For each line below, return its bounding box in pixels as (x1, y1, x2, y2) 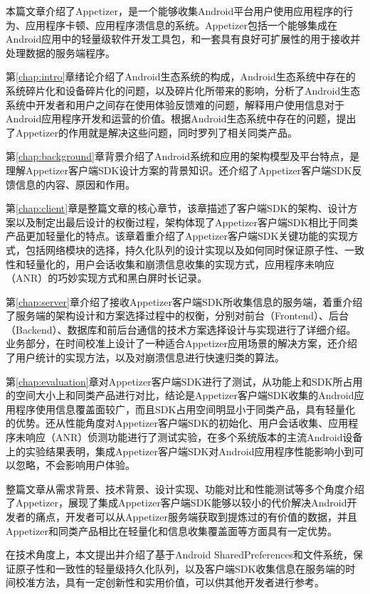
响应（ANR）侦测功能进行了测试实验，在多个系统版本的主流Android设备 (25, 430, 363, 445)
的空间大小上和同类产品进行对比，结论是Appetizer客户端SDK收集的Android (6, 388, 354, 403)
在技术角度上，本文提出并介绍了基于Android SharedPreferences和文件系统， (6, 547, 354, 562)
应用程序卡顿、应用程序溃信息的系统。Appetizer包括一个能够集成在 (25, 17, 337, 32)
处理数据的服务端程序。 (6, 45, 115, 60)
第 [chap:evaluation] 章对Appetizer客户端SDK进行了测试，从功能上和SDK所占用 (6, 373, 363, 388)
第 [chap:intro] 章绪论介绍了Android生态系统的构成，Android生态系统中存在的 (6, 69, 356, 84)
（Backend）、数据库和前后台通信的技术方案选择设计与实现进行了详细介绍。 (6, 322, 356, 336)
